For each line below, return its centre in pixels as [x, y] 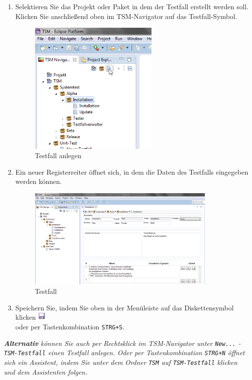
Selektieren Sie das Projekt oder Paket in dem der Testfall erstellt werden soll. [132, 6]
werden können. [39, 181]
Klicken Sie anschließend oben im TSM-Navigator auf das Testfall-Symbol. [126, 16]
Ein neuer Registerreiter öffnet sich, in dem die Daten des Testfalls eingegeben [132, 172]
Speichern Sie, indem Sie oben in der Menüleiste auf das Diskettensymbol [125, 307]
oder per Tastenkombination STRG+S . [70, 327]
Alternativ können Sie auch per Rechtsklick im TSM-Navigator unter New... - [122, 343]
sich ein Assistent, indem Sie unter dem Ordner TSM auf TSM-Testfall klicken [121, 362]
